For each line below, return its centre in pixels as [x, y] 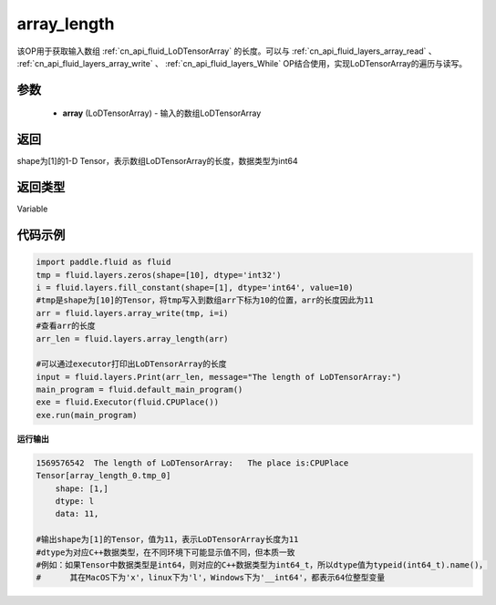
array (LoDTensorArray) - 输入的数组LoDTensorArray [162, 113]
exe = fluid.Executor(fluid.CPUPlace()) [127, 402]
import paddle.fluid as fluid [103, 262]
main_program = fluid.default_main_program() [139, 390]
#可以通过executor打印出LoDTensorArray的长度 [131, 364]
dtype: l [75, 501]
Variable [32, 209]
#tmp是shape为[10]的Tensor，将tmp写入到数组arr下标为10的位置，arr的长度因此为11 [205, 300]
